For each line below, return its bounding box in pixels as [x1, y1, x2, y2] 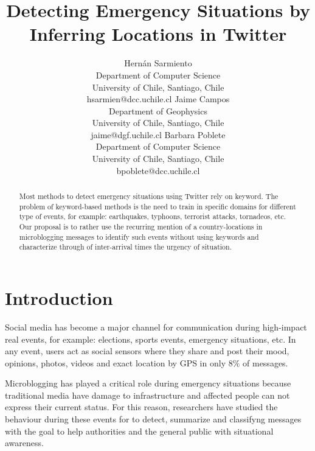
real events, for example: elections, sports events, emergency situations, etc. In [5, 332, 296, 345]
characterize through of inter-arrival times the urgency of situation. [19, 242, 232, 252]
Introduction [5, 285, 113, 310]
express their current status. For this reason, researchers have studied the [5, 400, 278, 413]
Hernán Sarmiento [124, 57, 192, 69]
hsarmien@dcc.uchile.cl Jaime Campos [86, 93, 230, 105]
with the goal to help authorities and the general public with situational [5, 424, 274, 437]
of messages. [243, 356, 288, 369]
